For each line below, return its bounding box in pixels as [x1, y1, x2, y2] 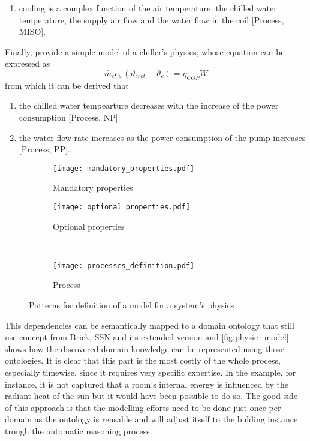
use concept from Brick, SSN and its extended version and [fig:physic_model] [5, 331, 289, 343]
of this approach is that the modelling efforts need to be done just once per [5, 401, 281, 413]
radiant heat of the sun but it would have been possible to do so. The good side [5, 389, 298, 402]
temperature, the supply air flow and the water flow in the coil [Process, [19, 13, 284, 26]
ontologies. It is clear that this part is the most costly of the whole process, [5, 354, 281, 367]
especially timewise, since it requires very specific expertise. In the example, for [5, 366, 296, 379]
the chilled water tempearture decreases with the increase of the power [19, 99, 279, 112]
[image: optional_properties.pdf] [53, 202, 191, 211]
